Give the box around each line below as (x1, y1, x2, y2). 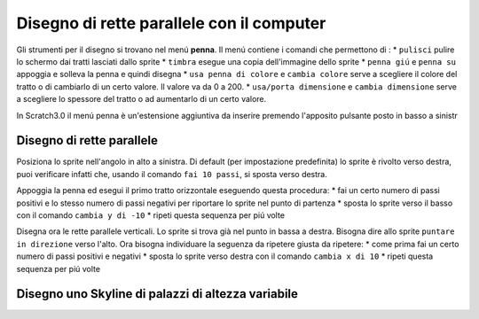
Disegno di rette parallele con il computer (16, 13, 326, 33)
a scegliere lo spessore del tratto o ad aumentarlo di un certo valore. (16, 94, 267, 105)
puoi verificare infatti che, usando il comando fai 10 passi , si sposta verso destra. (16, 168, 327, 179)
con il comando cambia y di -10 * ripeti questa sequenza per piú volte (16, 209, 286, 221)
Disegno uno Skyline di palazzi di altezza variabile (16, 286, 299, 301)
